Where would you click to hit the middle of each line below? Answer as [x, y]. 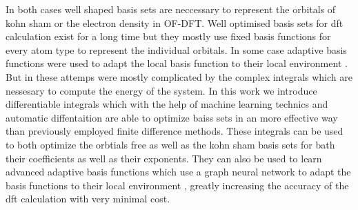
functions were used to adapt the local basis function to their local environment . [177, 63]
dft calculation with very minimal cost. [88, 199]
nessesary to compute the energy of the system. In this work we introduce [161, 90]
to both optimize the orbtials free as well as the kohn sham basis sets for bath [170, 144]
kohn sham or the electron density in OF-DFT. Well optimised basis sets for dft [175, 22]
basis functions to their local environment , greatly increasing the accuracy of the [177, 185]
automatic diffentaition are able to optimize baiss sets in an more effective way [172, 117]
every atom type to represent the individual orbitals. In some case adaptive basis [176, 49]
